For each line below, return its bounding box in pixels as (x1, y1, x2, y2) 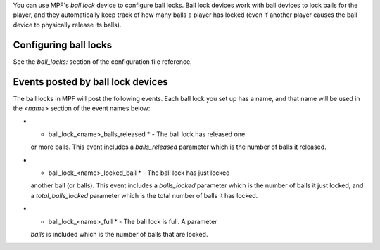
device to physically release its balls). (13, 20, 122, 29)
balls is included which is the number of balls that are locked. (30, 230, 208, 238)
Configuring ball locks (13, 39, 113, 51)
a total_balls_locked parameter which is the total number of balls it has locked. (30, 191, 258, 199)
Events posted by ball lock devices (13, 76, 168, 88)
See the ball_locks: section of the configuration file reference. (13, 57, 193, 66)
